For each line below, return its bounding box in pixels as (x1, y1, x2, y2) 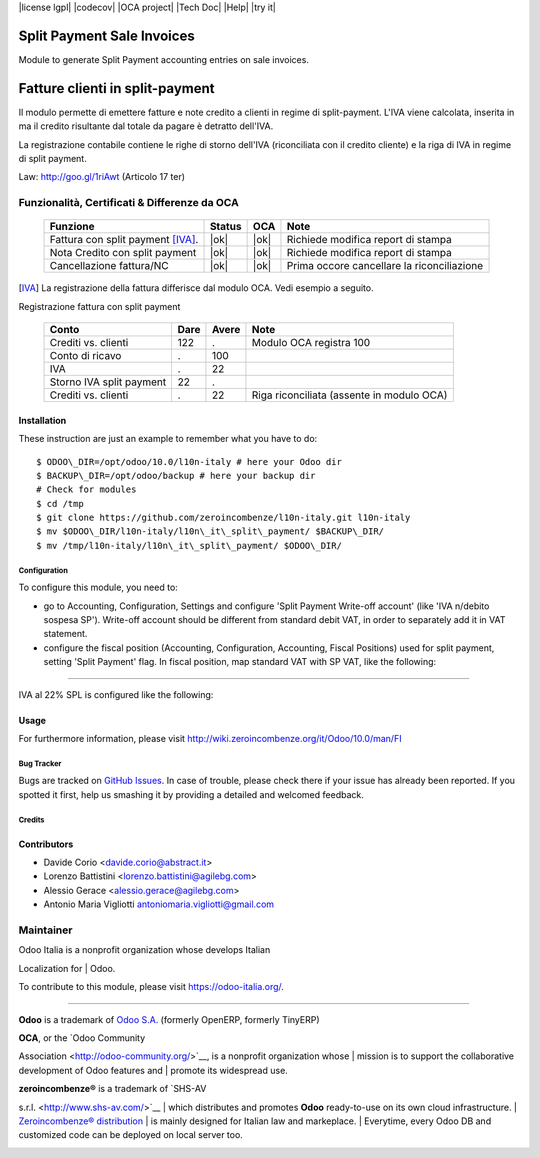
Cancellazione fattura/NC (49, 259, 169, 273)
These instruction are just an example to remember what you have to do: (18, 433, 318, 445)
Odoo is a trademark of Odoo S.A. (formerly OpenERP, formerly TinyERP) (18, 1013, 320, 1025)
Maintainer (18, 923, 73, 937)
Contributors (18, 838, 74, 850)
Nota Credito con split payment (49, 246, 197, 260)
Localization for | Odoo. (18, 962, 116, 974)
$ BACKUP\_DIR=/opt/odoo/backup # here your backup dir (36, 470, 316, 481)
